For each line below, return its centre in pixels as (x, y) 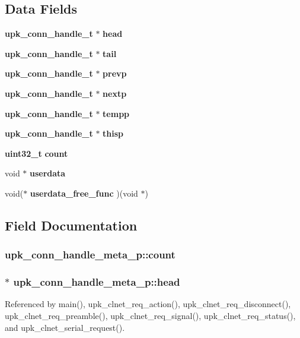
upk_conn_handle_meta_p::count (90, 255)
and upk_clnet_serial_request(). (65, 327)
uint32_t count (36, 153)
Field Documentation (71, 225)
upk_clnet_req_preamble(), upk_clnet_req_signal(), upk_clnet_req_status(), (150, 315)
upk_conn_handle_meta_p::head (97, 282)
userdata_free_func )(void (84, 193)
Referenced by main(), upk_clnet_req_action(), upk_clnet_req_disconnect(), (148, 304)
